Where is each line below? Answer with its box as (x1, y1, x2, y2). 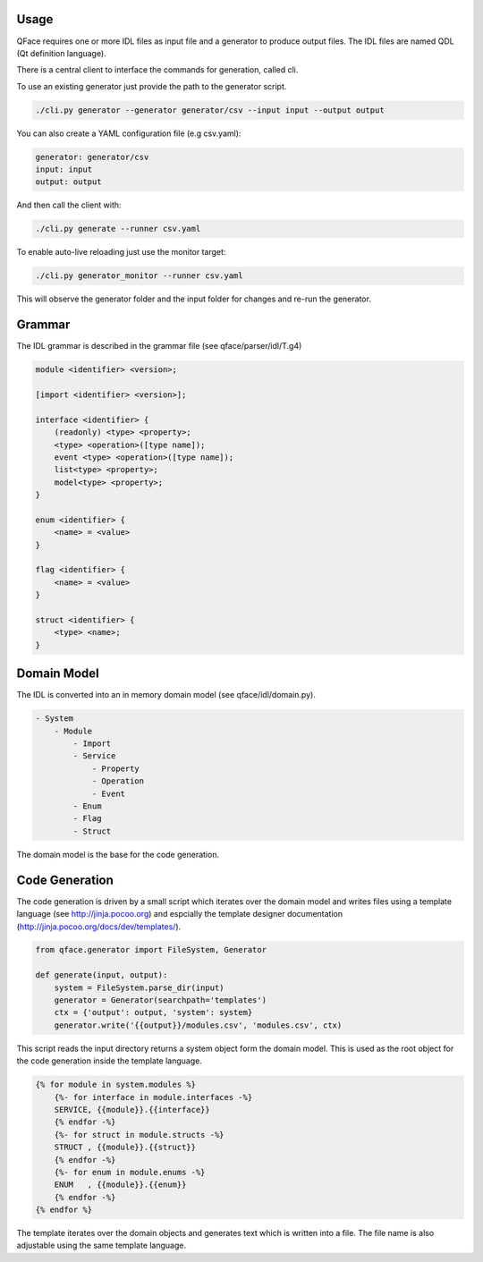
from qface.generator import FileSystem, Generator (35, 944, 267, 955)
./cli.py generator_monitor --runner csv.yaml (35, 271, 243, 281)
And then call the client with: (16, 199, 122, 210)
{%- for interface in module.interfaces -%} (54, 1092, 253, 1102)
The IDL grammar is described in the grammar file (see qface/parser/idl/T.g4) (16, 341, 302, 351)
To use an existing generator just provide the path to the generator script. (16, 80, 287, 91)
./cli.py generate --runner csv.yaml (35, 224, 201, 234)
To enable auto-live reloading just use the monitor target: (16, 247, 226, 258)
